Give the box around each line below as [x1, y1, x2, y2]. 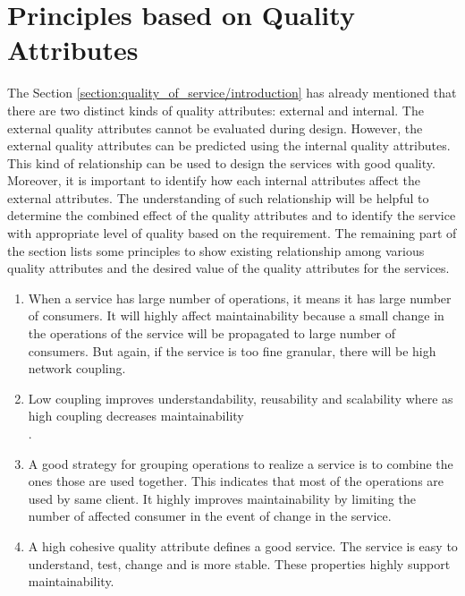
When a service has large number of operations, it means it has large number [28, 288, 452, 307]
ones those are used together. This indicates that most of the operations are [28, 472, 444, 490]
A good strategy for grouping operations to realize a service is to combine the [28, 454, 453, 473]
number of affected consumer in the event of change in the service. [28, 507, 392, 525]
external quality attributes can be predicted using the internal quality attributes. [7, 136, 451, 155]
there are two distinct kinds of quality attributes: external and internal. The [7, 100, 424, 119]
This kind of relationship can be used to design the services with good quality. [7, 153, 435, 172]
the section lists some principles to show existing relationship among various [7, 241, 425, 260]
